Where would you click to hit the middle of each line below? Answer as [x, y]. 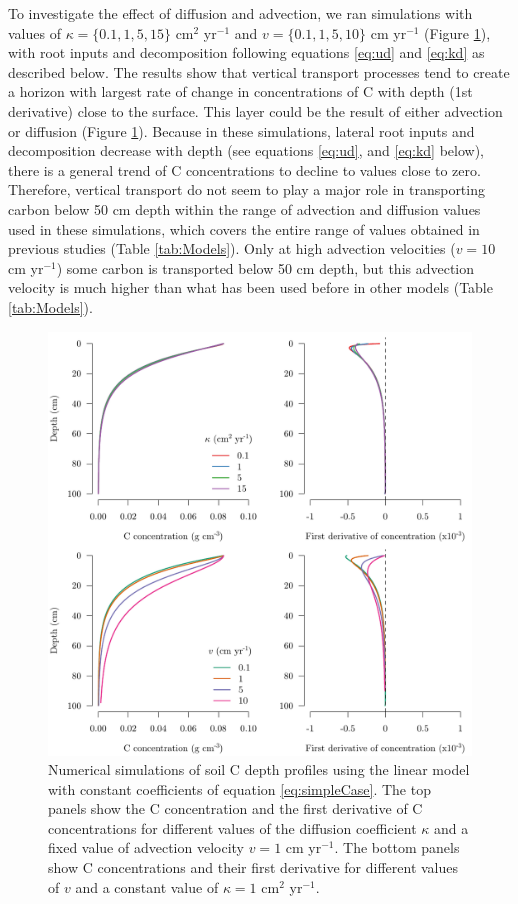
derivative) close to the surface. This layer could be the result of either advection [255, 110]
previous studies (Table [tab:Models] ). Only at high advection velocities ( [232, 248]
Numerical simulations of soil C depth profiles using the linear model [259, 769]
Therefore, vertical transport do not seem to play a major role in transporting [246, 189]
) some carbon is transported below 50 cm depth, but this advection [265, 267]
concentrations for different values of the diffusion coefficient [232, 827]
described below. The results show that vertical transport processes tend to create [259, 71]
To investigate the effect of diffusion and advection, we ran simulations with [240, 13]
